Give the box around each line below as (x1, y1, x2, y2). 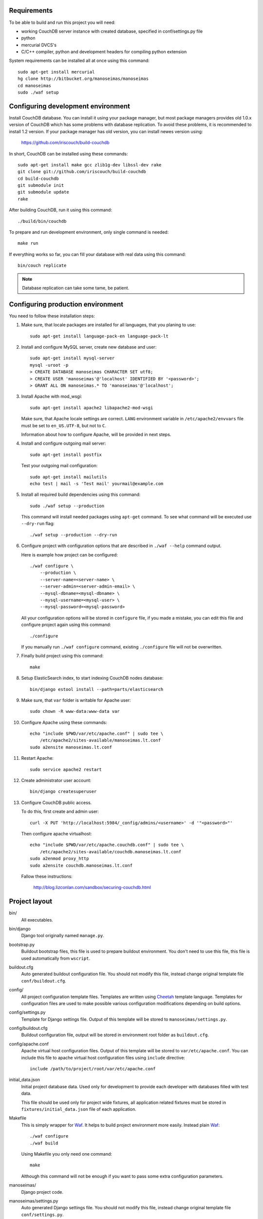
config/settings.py (9, 1009, 46, 1015)
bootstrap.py (9, 942, 35, 947)
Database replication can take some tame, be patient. (22, 285, 130, 291)
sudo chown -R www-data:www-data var (30, 708, 120, 714)
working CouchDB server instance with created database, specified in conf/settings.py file (21, 28, 203, 34)
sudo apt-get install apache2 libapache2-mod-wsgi (30, 405, 153, 411)
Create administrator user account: (21, 778, 92, 784)
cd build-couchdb (18, 176, 59, 181)
